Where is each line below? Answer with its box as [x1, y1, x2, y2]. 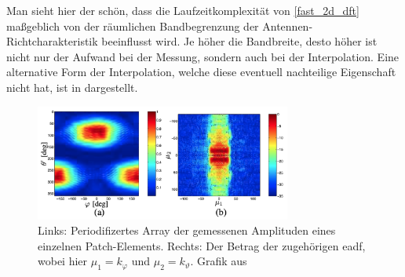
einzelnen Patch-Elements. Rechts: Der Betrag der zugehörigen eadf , [38, 237, 366, 253]
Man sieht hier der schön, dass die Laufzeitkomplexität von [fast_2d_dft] [6, 2, 359, 18]
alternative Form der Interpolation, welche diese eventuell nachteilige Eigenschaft [6, 64, 396, 80]
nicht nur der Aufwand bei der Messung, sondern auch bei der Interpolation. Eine [6, 48, 400, 64]
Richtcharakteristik [6, 33, 98, 49]
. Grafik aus [190, 253, 247, 269]
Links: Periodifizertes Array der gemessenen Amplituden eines [38, 222, 336, 239]
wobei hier [38, 253, 88, 269]
